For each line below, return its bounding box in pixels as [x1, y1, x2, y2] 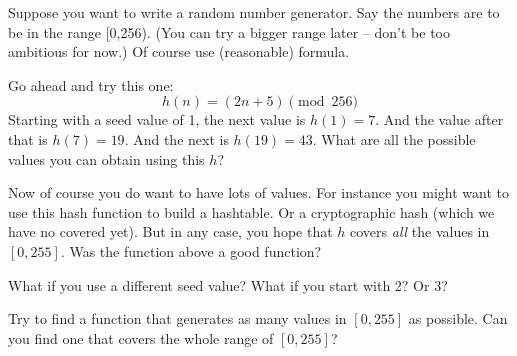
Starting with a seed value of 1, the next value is [8, 109, 306, 130]
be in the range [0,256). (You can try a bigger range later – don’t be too [8, 21, 450, 42]
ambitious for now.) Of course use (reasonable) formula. [8, 41, 350, 62]
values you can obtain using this [8, 148, 205, 169]
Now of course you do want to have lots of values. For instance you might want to [8, 182, 510, 203]
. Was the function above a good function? [60, 240, 322, 261]
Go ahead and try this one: [8, 74, 174, 95]
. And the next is [124, 128, 229, 149]
